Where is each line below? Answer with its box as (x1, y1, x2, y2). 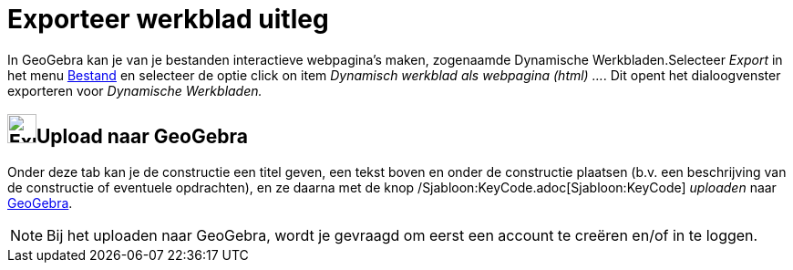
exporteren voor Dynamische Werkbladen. (7, 82, 263, 99)
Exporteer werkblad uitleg (7, 4, 329, 35)
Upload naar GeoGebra (36, 125, 248, 149)
